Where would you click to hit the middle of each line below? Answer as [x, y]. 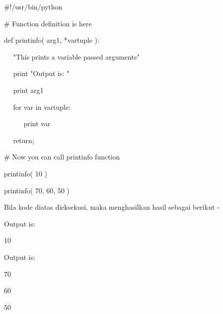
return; [24, 140]
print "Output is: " [41, 73]
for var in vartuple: [42, 107]
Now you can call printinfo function [66, 157]
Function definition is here [52, 23]
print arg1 [28, 90]
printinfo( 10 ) [26, 173]
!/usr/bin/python [36, 6]
